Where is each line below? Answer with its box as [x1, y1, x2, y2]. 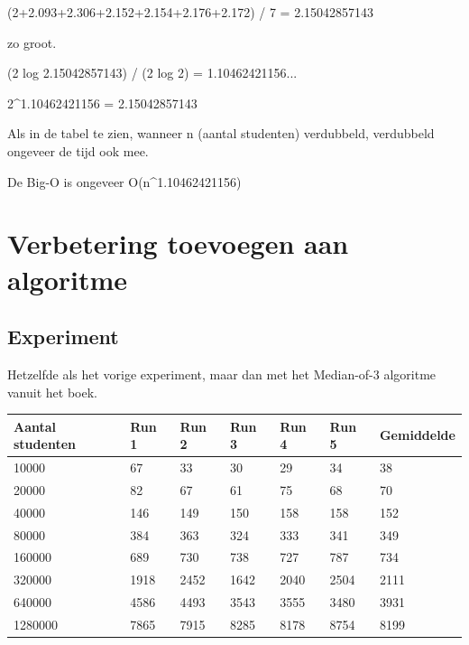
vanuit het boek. [7, 382, 97, 401]
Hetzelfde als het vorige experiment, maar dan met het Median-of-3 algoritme [7, 364, 437, 383]
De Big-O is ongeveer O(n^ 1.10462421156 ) [7, 172, 242, 191]
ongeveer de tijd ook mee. [7, 141, 149, 160]
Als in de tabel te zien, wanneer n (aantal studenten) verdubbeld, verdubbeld [7, 124, 435, 143]
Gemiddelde [379, 425, 455, 444]
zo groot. [7, 33, 57, 51]
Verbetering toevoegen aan [7, 225, 349, 262]
